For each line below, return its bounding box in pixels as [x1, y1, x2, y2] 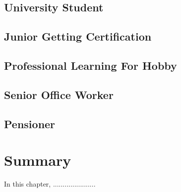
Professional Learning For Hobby [4, 57, 177, 73]
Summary [4, 150, 71, 170]
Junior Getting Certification [4, 29, 152, 44]
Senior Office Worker [4, 87, 114, 102]
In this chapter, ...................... [4, 179, 96, 189]
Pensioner [4, 116, 56, 131]
